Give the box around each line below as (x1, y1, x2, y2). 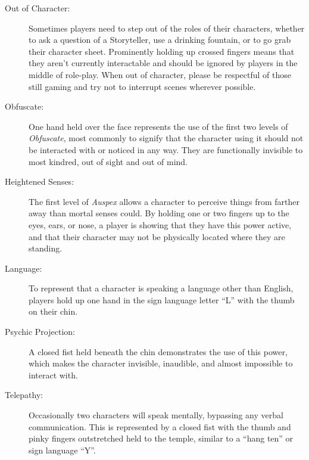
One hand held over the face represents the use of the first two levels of (29, 120, 288, 132)
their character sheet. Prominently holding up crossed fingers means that (29, 45, 295, 57)
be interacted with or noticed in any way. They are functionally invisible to (29, 143, 303, 156)
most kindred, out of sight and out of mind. (29, 155, 188, 167)
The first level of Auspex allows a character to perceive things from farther (29, 195, 300, 207)
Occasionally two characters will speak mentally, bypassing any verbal (29, 409, 283, 421)
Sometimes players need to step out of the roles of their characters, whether (29, 21, 305, 34)
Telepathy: (5, 388, 43, 401)
